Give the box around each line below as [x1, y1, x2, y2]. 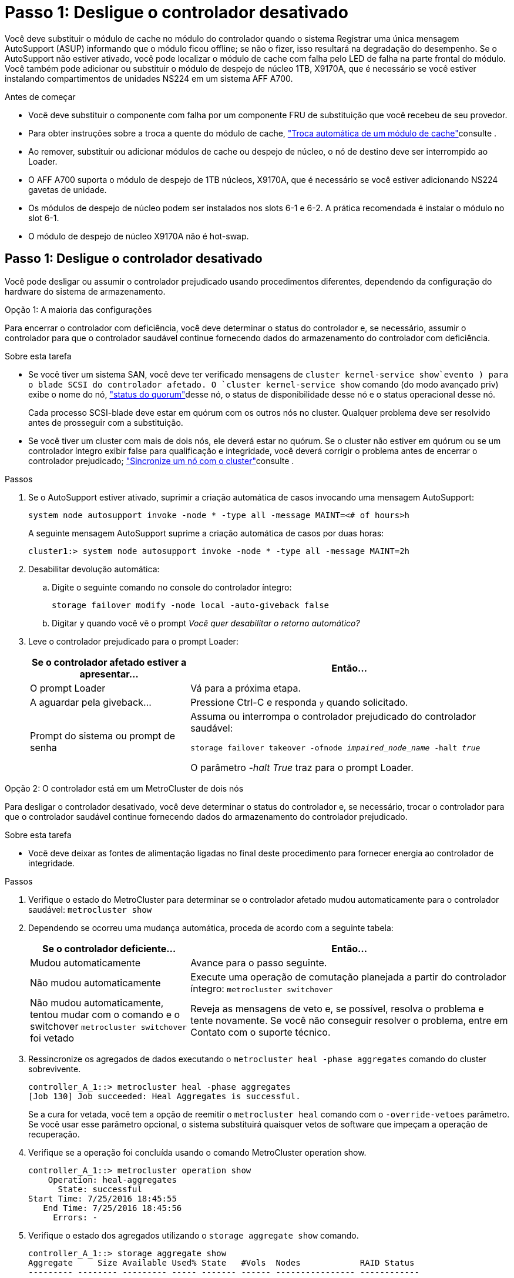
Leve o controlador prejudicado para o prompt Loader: [28, 636, 238, 646]
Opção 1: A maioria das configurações [5, 304, 152, 315]
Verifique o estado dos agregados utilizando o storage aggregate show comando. [28, 1230, 359, 1240]
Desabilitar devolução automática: [28, 563, 160, 574]
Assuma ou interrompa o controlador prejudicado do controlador [190, 710, 476, 722]
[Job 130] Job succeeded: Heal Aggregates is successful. [28, 1091, 301, 1101]
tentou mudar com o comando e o [30, 1008, 180, 1020]
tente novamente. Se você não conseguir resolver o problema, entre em [190, 1014, 508, 1026]
